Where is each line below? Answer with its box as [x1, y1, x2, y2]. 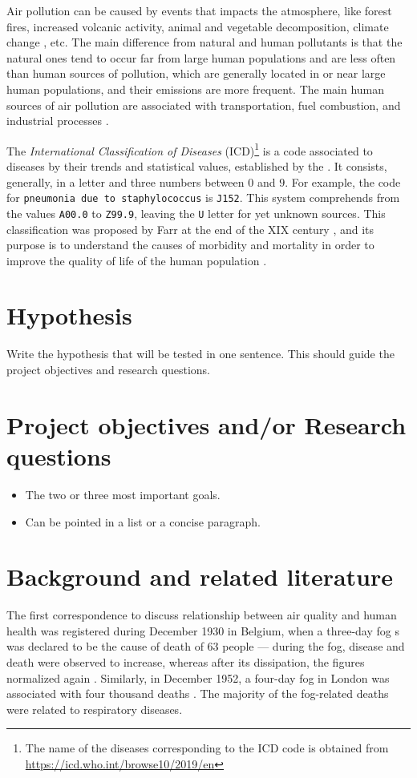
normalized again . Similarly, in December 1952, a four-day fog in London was [6, 669, 390, 686]
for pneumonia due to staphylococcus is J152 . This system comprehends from [6, 189, 400, 206]
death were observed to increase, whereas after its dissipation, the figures [6, 654, 365, 670]
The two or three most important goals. [25, 486, 221, 502]
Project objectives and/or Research [6, 408, 407, 441]
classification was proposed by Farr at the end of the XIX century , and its [6, 220, 374, 237]
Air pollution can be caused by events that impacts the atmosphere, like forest [6, 2, 392, 18]
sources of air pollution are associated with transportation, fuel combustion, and [6, 96, 401, 113]
